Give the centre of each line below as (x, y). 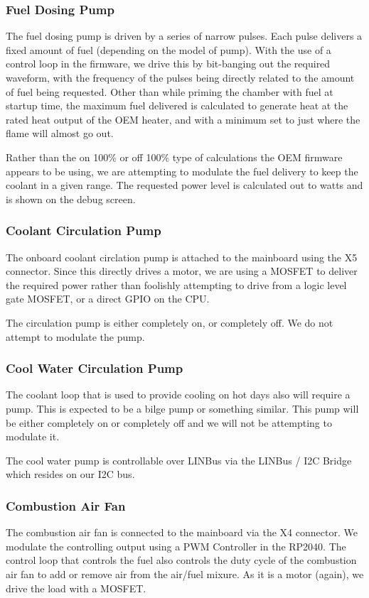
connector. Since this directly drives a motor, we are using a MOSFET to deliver (182, 271)
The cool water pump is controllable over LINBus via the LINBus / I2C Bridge (179, 460)
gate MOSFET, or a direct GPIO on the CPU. (108, 299)
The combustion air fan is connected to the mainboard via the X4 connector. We (182, 532)
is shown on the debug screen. (71, 199)
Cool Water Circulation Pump (95, 368)
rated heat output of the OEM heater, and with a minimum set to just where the (183, 119)
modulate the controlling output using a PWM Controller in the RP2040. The (176, 546)
